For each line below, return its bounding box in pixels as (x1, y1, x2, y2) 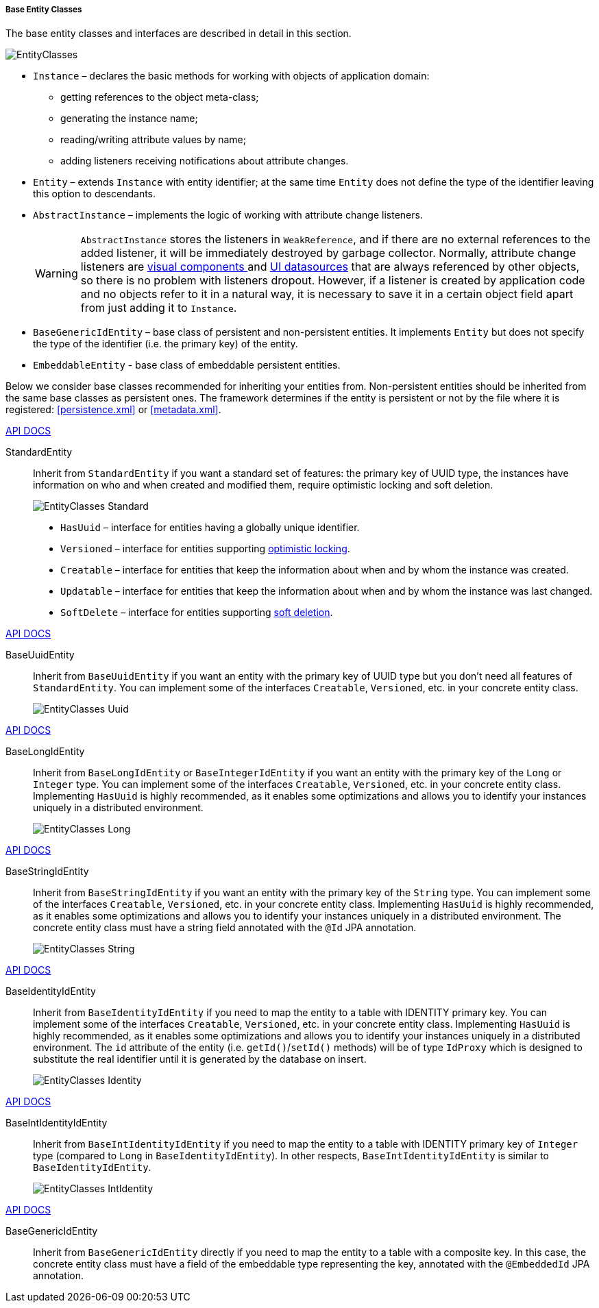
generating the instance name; (60, 112, 198, 125)
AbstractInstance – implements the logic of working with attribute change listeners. (33, 209, 423, 221)
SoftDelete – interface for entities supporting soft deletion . (60, 606, 333, 619)
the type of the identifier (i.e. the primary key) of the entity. (33, 338, 298, 350)
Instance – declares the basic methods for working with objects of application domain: (33, 70, 430, 82)
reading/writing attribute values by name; (60, 134, 247, 146)
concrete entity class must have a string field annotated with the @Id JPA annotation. (33, 922, 417, 934)
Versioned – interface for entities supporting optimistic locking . (60, 543, 350, 555)
